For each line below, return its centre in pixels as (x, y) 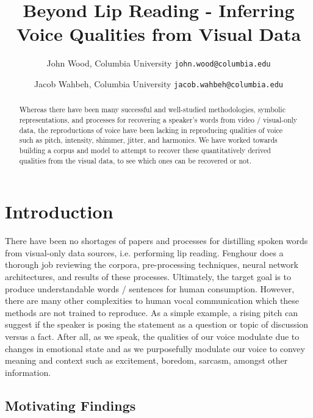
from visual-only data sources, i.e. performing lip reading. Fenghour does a (144, 252)
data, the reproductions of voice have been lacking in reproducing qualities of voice (151, 130)
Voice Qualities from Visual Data (159, 34)
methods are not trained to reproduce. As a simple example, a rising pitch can (151, 312)
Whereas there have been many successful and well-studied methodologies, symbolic (152, 110)
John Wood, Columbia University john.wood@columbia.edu (159, 63)
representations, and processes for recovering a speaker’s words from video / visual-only (158, 120)
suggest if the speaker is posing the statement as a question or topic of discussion (157, 324)
